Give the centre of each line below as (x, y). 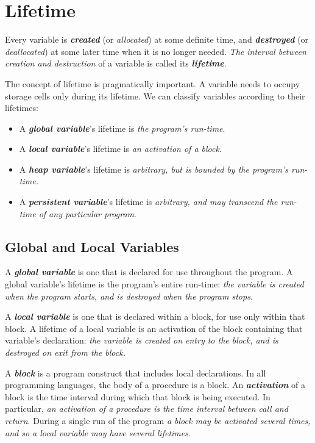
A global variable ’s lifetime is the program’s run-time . (122, 128)
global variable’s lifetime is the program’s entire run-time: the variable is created (154, 284)
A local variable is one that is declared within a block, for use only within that (155, 316)
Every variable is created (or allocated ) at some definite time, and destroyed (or (157, 39)
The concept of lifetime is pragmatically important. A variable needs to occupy (153, 83)
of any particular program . (87, 213)
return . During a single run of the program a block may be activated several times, (158, 420)
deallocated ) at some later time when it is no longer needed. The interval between (156, 51)
